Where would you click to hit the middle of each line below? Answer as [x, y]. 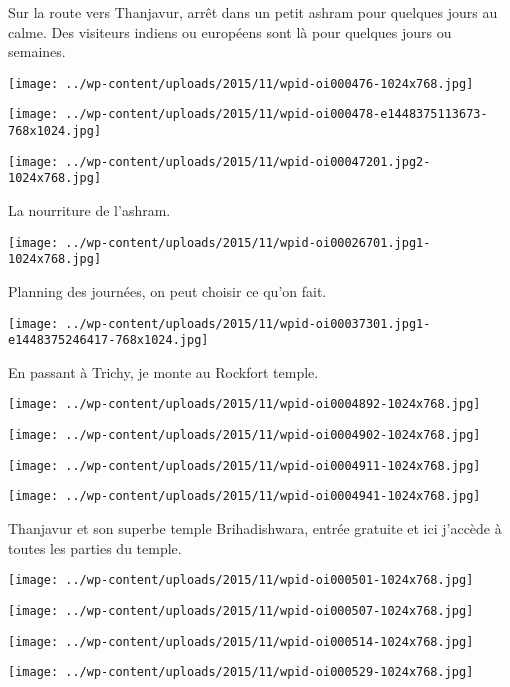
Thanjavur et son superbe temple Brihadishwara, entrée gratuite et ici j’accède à [255, 528]
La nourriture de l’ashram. [89, 210]
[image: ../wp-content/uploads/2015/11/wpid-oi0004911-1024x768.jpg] [244, 465]
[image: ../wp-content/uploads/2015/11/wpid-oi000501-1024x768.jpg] [241, 580]
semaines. [37, 51]
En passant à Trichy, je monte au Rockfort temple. [163, 371]
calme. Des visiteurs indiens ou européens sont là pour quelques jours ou [230, 31]
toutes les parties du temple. [95, 547]
